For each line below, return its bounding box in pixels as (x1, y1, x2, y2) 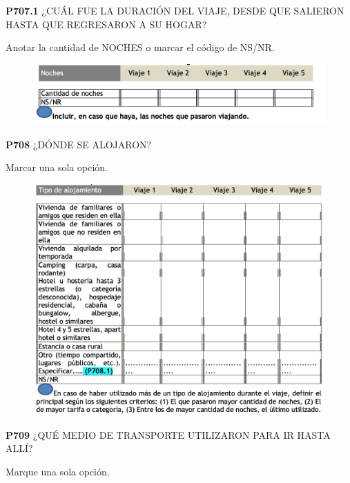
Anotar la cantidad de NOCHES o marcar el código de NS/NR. (6, 40, 275, 55)
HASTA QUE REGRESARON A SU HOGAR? (6, 17, 207, 31)
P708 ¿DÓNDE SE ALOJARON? (6, 137, 152, 151)
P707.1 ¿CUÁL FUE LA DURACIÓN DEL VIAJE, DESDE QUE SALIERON (6, 3, 344, 17)
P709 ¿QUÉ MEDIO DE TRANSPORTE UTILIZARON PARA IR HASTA (6, 427, 331, 442)
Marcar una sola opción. (6, 160, 108, 175)
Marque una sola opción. (6, 464, 110, 478)
